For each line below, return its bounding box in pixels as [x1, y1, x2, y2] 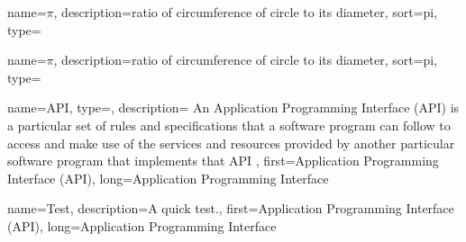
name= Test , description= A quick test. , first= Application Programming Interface [7, 199, 454, 218]
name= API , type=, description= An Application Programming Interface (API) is [7, 98, 460, 117]
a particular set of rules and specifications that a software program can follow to [7, 115, 451, 134]
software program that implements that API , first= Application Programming [7, 151, 439, 170]
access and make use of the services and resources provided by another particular [7, 133, 455, 152]
